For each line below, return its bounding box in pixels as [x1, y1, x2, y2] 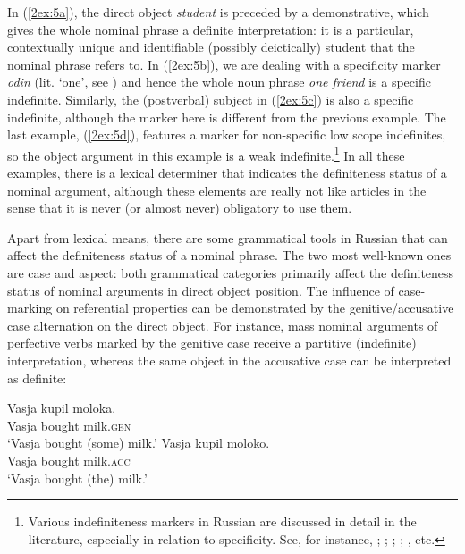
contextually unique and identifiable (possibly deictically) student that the [7, 38, 415, 56]
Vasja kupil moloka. [7, 399, 116, 417]
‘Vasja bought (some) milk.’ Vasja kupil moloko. [7, 433, 270, 452]
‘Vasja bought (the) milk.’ [7, 468, 148, 487]
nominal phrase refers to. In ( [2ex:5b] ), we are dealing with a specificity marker [7, 55, 441, 73]
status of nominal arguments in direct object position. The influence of [7, 281, 394, 299]
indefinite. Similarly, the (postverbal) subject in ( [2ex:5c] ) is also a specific [7, 89, 414, 108]
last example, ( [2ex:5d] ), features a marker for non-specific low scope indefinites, [7, 125, 446, 144]
